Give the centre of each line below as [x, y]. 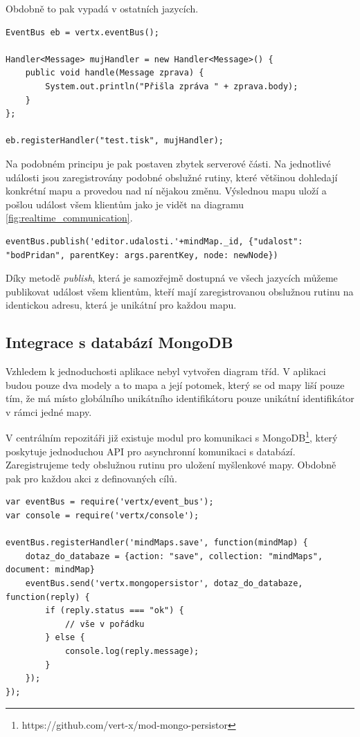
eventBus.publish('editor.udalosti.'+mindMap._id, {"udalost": [154, 241]
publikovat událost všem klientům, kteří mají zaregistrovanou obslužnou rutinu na [180, 291]
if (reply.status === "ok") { [115, 611]
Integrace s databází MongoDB [119, 342]
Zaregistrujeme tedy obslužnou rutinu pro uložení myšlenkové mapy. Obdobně [171, 465]
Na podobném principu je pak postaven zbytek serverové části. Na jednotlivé [168, 163]
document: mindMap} [50, 570]
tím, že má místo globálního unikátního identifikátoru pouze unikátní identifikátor [180, 398]
